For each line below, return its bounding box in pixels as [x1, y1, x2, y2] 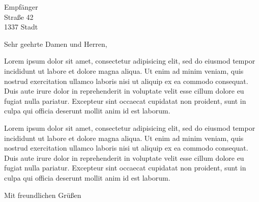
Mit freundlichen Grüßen [4, 189, 81, 200]
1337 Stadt [4, 21, 38, 32]
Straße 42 [4, 11, 34, 22]
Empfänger [4, 2, 38, 12]
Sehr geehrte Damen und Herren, [4, 38, 107, 49]
